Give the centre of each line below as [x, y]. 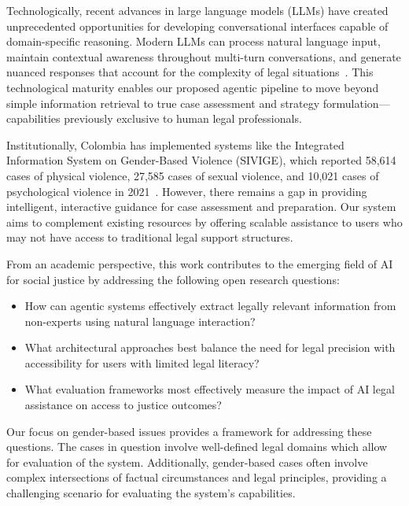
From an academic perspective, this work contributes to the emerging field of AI [200, 263]
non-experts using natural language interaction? [140, 321]
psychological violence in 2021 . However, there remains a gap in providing [187, 191]
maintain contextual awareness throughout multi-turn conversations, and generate [204, 56]
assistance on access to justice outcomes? [123, 405]
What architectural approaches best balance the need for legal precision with [210, 347]
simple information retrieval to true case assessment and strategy [163, 103]
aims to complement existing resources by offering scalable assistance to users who [204, 222]
